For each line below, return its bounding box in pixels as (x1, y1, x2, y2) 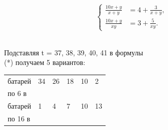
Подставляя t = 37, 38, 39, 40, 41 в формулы (4, 47, 143, 57)
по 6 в (8, 88, 27, 99)
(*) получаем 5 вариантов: (4, 57, 85, 68)
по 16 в (8, 113, 30, 124)
